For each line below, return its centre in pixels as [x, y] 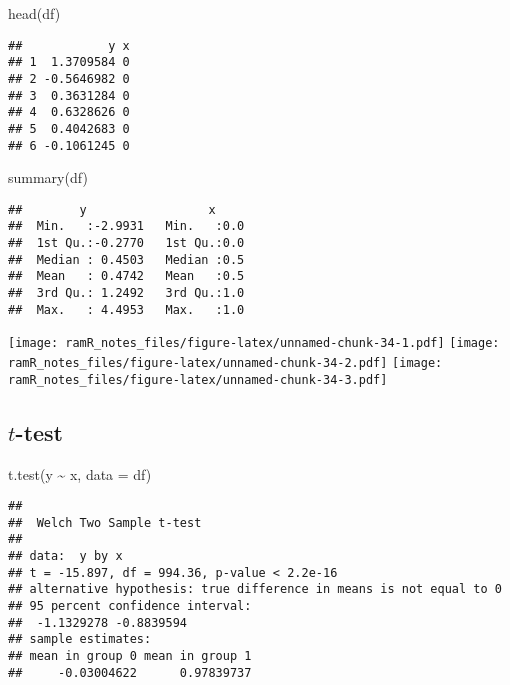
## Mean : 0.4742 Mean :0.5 [126, 276]
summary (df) [48, 177]
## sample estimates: [80, 639]
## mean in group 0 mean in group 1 [130, 656]
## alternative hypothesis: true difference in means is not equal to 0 [255, 589]
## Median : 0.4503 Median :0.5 [126, 259]
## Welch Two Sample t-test [105, 522]
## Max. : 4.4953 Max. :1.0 [126, 309]
